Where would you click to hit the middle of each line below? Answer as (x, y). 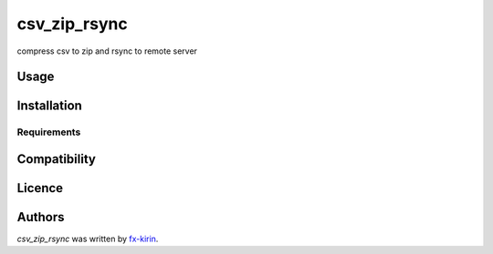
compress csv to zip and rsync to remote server (107, 51)
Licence (40, 188)
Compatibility (56, 159)
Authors (41, 217)
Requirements (49, 132)
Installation (49, 106)
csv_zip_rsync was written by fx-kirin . (88, 239)
